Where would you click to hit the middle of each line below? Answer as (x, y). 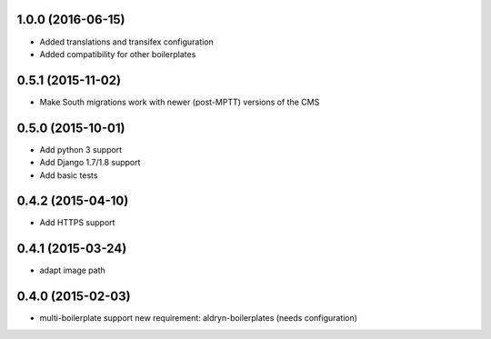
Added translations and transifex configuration (126, 42)
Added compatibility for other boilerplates (118, 54)
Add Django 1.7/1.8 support (90, 163)
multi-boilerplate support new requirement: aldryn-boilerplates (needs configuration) (199, 318)
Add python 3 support (81, 149)
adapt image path (73, 270)
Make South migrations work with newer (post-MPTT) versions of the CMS (180, 102)
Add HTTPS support (77, 223)
